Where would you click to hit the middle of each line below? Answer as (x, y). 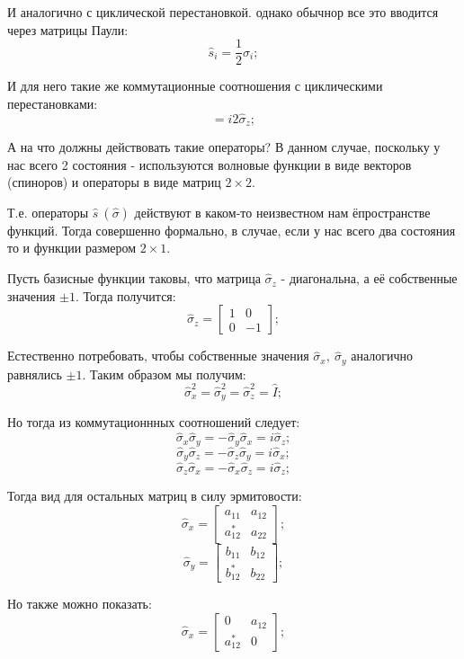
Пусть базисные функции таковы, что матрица (134, 278)
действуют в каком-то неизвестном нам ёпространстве (282, 212)
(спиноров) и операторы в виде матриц (114, 182)
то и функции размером (72, 248)
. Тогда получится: (125, 295)
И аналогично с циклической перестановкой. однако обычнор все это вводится (223, 12)
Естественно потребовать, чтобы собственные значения (158, 356)
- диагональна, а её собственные (369, 278)
